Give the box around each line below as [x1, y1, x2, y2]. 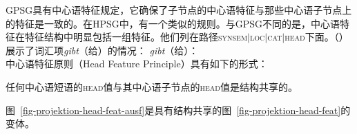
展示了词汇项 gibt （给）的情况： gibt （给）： [6, 43, 199, 57]
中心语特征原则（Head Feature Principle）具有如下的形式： [6, 56, 268, 71]
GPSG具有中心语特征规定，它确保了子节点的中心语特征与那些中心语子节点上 [6, 3, 352, 16]
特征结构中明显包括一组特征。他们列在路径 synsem [24, 30, 248, 44]
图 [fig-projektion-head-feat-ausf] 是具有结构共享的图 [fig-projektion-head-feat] [6, 102, 341, 117]
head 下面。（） [284, 30, 349, 44]
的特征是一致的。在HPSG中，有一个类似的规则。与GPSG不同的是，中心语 [6, 16, 340, 30]
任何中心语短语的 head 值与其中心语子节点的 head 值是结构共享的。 [6, 79, 298, 93]
